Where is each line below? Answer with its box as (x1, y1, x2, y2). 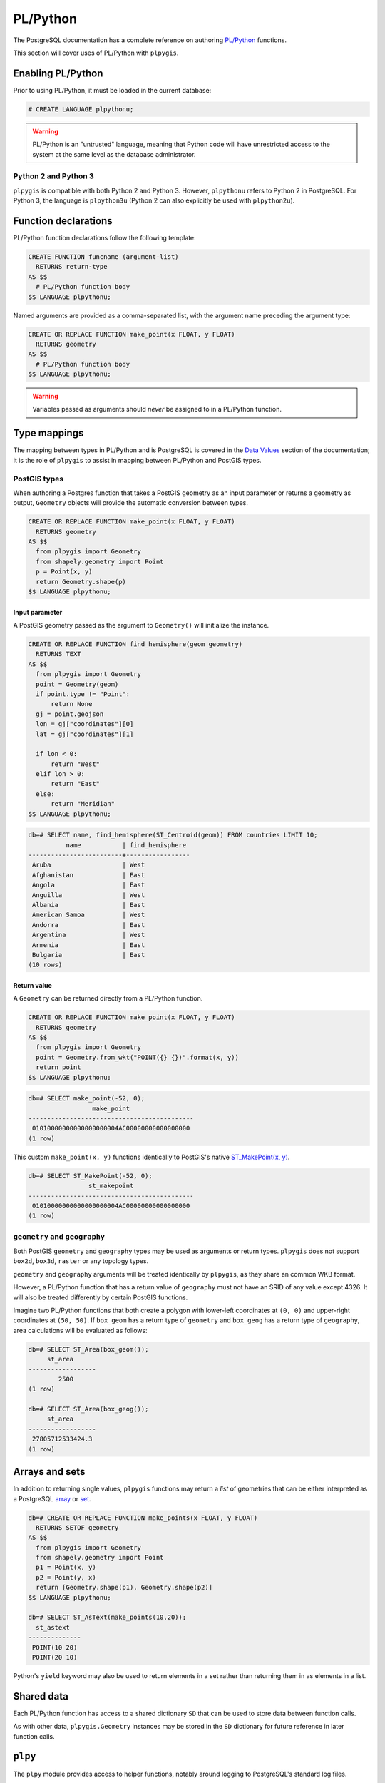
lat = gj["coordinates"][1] (36, 730, 134, 738)
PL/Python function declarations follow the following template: (13, 234, 196, 242)
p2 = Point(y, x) (36, 1573, 96, 1581)
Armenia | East (32, 941, 145, 949)
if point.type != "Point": (36, 690, 130, 698)
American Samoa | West (32, 911, 145, 919)
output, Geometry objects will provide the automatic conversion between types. (13, 499, 249, 507)
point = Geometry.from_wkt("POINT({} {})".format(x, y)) (36, 1053, 239, 1061)
